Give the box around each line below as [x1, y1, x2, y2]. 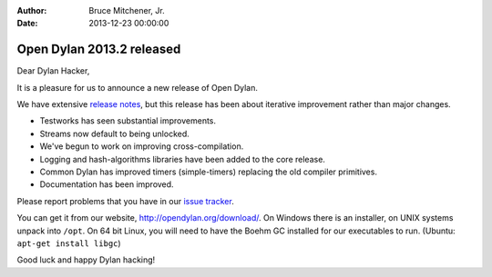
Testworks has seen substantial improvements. [39, 115, 217, 126]
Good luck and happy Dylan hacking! [16, 254, 156, 265]
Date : [16, 18, 38, 29]
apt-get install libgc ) [16, 237, 122, 249]
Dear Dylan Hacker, [16, 65, 90, 76]
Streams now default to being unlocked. [39, 128, 190, 139]
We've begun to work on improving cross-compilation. [39, 141, 244, 152]
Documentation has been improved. [39, 179, 174, 190]
